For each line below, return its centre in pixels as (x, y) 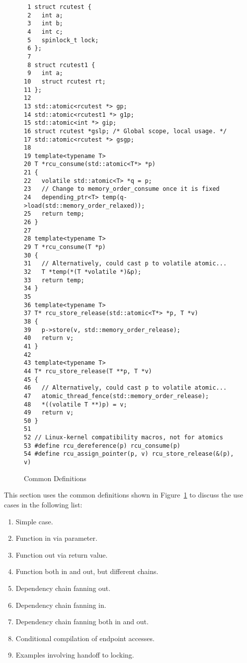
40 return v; (49, 338)
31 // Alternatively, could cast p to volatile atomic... (125, 264)
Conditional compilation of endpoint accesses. (85, 638)
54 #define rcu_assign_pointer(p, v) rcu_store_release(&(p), (129, 454)
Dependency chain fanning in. (61, 605)
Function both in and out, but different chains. (87, 571)
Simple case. (34, 521)
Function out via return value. (62, 554)
